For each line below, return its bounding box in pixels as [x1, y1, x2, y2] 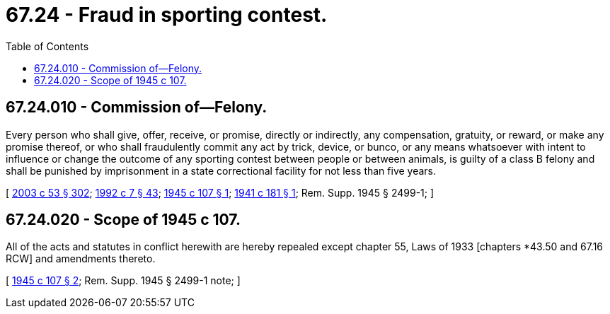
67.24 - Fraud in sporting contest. [6, 3, 328, 27]
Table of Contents [6, 40, 89, 52]
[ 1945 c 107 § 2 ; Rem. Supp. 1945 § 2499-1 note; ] [6, 274, 241, 287]
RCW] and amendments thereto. [6, 252, 156, 265]
